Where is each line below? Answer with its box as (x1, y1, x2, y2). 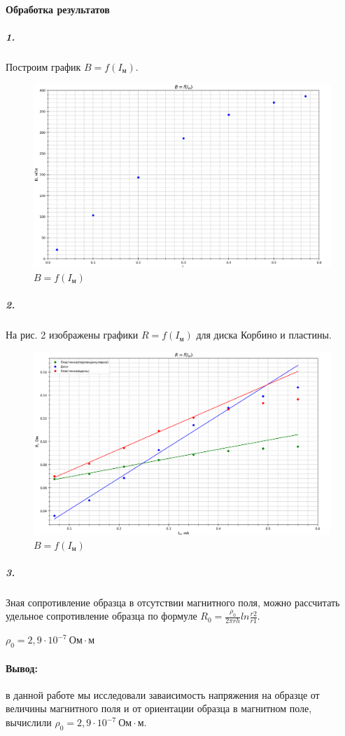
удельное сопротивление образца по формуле (6, 608, 197, 623)
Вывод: (6, 660, 38, 675)
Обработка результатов (6, 1, 110, 16)
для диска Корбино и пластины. (196, 327, 332, 342)
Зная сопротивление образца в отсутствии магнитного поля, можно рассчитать (6, 594, 340, 609)
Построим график (6, 59, 81, 74)
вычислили (6, 715, 52, 729)
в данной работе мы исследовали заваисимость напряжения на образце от (6, 687, 320, 702)
